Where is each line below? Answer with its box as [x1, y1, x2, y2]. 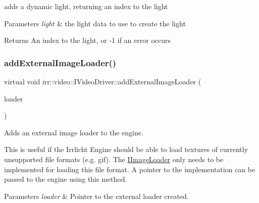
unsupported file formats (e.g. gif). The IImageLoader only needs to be [4, 154, 224, 164]
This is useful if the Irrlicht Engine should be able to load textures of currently [4, 144, 248, 155]
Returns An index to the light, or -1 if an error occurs [4, 35, 171, 45]
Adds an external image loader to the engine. [4, 127, 143, 137]
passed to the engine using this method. [4, 174, 127, 184]
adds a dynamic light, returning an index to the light [4, 1, 168, 11]
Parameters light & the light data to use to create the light [4, 18, 186, 28]
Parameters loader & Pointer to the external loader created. [4, 190, 189, 201]
